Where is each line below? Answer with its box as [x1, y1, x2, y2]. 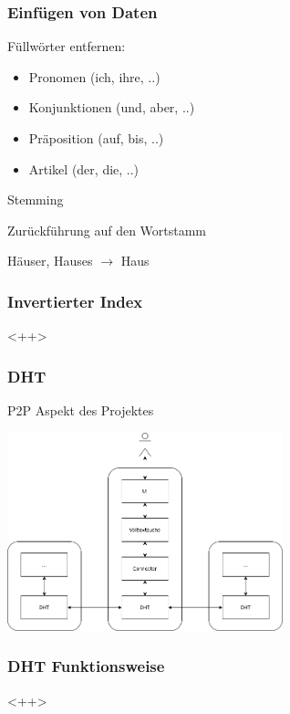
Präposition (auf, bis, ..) [28, 129, 164, 147]
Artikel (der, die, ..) [28, 159, 140, 178]
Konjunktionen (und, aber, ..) [28, 98, 195, 117]
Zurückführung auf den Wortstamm [7, 220, 207, 239]
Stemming [7, 190, 64, 209]
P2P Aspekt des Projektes [7, 401, 154, 419]
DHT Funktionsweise [7, 655, 165, 677]
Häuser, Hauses [7, 251, 93, 270]
